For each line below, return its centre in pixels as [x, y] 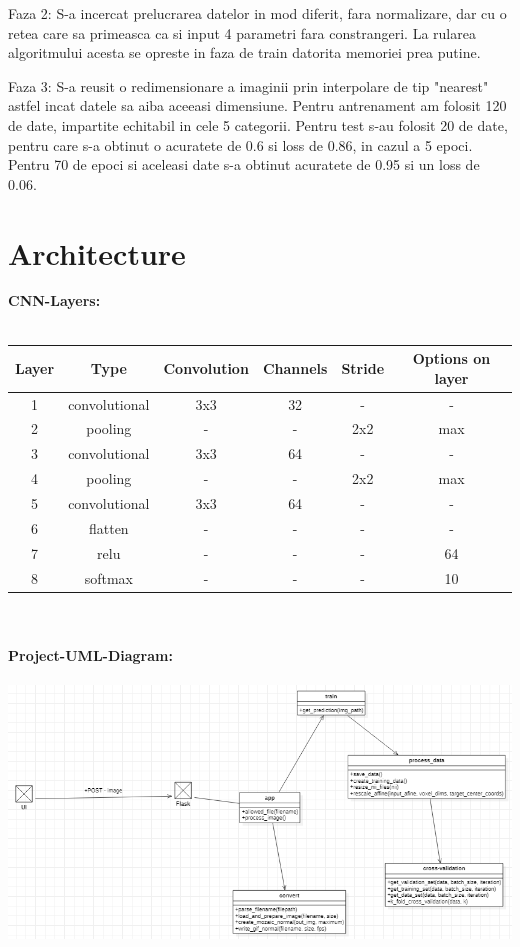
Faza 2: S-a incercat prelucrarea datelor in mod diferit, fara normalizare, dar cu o [257, 13]
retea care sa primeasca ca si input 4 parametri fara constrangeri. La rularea [242, 32]
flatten [108, 527]
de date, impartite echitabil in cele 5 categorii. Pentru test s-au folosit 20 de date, [258, 124]
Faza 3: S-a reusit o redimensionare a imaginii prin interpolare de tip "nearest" [248, 85]
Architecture [97, 252]
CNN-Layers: [54, 300]
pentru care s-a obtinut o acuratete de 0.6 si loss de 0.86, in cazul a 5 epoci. [240, 144]
